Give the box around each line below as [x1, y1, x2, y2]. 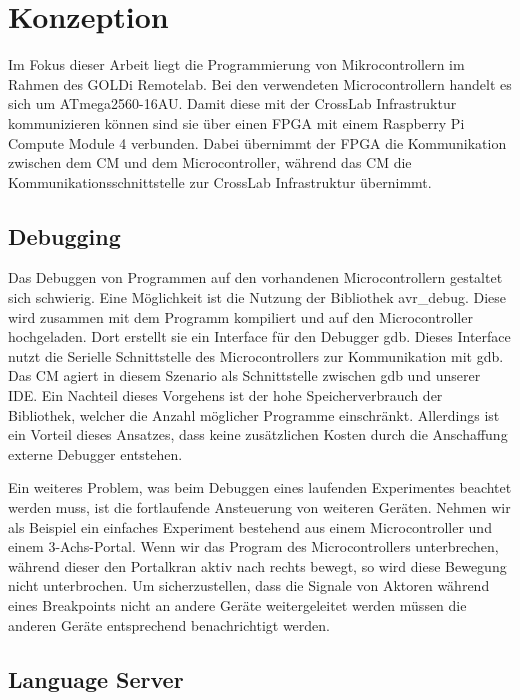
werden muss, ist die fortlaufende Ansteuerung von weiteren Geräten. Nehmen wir [8, 497, 511, 518]
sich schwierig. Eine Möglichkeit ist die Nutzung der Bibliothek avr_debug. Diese [8, 287, 507, 308]
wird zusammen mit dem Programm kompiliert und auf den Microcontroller [8, 306, 473, 327]
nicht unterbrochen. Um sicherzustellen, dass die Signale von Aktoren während [8, 575, 490, 596]
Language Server [8, 663, 184, 694]
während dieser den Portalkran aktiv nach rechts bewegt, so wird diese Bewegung [8, 555, 507, 576]
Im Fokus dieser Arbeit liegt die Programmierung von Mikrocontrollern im [8, 54, 465, 75]
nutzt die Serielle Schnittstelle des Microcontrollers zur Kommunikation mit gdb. [8, 345, 504, 366]
